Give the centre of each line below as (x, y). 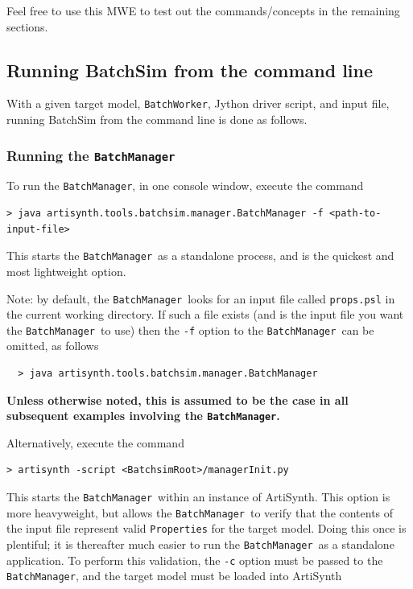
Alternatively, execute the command (95, 442)
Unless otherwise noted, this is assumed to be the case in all (178, 400)
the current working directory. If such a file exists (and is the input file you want (205, 314)
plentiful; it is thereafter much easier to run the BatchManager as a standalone (200, 544)
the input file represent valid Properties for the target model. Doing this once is (206, 528)
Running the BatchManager (91, 155)
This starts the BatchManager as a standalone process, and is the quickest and (200, 255)
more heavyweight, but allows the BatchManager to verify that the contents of (200, 512)
